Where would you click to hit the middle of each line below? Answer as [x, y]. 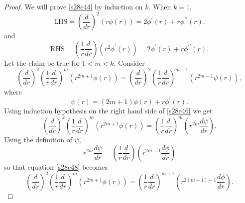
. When [160, 6]
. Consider [129, 62]
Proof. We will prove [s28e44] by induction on [73, 6]
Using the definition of [38, 139]
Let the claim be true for [42, 62]
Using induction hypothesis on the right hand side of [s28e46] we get [108, 110]
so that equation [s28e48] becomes [56, 166]
